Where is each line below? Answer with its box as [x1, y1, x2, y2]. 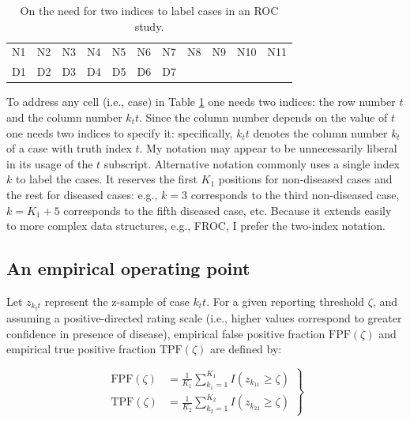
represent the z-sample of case [44, 292, 190, 309]
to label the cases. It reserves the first [15, 171, 197, 187]
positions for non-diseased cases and [218, 171, 393, 187]
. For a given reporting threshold [206, 292, 365, 309]
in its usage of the [6, 155, 93, 171]
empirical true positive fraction [6, 341, 156, 357]
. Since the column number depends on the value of [139, 108, 388, 125]
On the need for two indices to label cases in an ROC [20, 2, 279, 18]
